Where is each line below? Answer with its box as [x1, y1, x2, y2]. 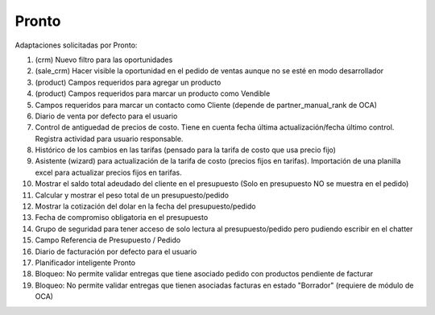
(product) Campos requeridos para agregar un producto [35, 77, 222, 87]
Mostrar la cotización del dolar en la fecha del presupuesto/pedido [35, 201, 256, 211]
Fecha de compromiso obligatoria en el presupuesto [35, 213, 209, 222]
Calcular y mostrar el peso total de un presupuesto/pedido [35, 190, 230, 200]
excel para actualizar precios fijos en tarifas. [35, 168, 182, 177]
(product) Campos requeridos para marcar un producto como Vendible [35, 89, 271, 98]
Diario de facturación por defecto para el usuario [35, 247, 197, 256]
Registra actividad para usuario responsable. [35, 134, 184, 143]
